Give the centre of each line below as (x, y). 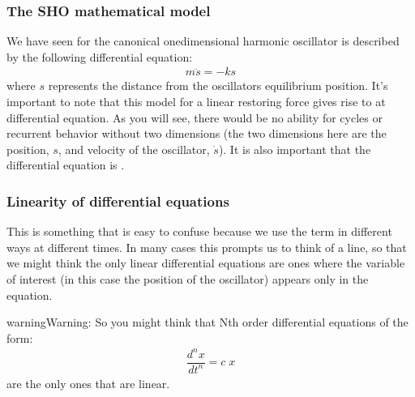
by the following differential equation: (100, 56)
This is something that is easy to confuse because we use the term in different (199, 231)
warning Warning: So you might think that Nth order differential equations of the (207, 322)
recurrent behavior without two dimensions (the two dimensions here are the (197, 133)
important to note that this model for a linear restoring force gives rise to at (196, 102)
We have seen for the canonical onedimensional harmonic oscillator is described (203, 41)
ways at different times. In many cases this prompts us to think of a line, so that (207, 247)
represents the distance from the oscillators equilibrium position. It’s (218, 85)
